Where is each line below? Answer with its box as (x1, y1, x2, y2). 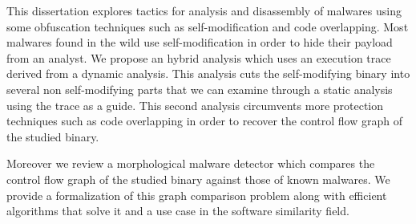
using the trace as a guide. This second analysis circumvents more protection (6, 96, 384, 113)
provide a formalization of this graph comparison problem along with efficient (6, 186, 387, 203)
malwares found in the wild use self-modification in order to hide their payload (6, 34, 393, 51)
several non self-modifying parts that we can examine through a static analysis (6, 80, 393, 97)
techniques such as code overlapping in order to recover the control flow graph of (6, 112, 402, 129)
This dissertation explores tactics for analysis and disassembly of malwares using (6, 2, 402, 18)
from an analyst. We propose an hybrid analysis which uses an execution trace (6, 49, 391, 66)
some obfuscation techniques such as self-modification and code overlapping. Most (6, 18, 409, 35)
